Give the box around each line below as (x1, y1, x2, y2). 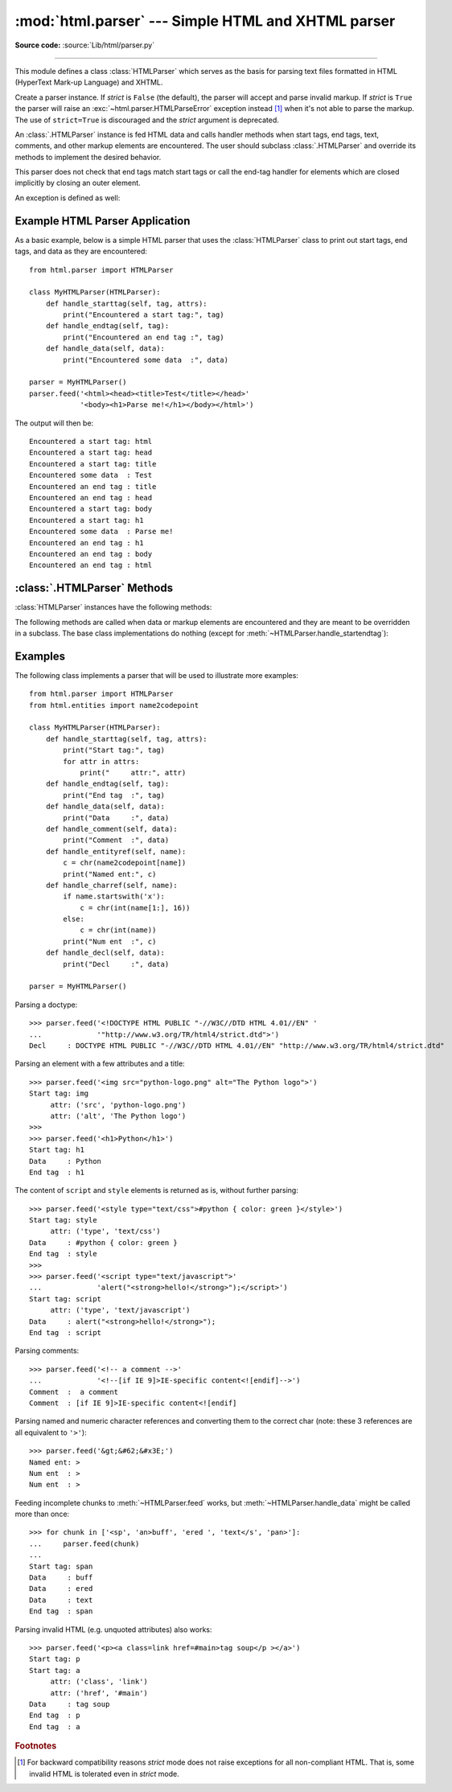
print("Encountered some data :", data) (63, 355, 229, 364)
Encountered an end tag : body (29, 549, 153, 558)
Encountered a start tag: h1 (29, 516, 144, 524)
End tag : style (29, 1249, 97, 1259)
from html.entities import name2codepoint (29, 701, 199, 709)
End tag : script (29, 1328, 102, 1337)
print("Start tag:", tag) (63, 746, 165, 755)
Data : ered (29, 1584, 93, 1593)
